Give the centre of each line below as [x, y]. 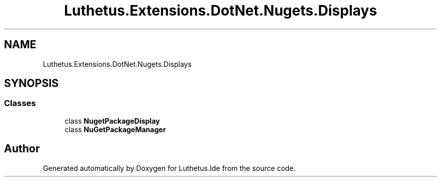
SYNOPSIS [31, 83]
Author [22, 149]
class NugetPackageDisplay [112, 121]
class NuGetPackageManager [115, 129]
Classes [20, 103]
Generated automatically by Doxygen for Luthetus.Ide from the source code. [169, 168]
